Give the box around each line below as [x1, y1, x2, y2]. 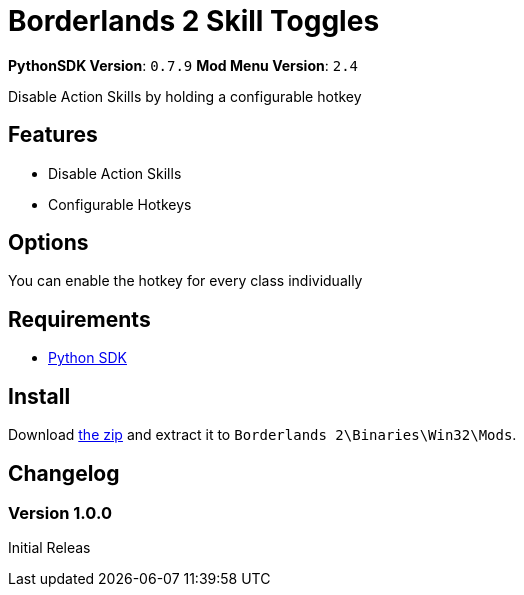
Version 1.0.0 [8, 502, 112, 523]
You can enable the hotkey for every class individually [8, 272, 363, 290]
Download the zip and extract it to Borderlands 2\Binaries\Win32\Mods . [8, 426, 517, 444]
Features [8, 122, 98, 148]
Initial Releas [8, 539, 91, 557]
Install [8, 383, 71, 409]
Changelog [8, 460, 120, 486]
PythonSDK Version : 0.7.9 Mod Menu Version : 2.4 [8, 56, 358, 74]
